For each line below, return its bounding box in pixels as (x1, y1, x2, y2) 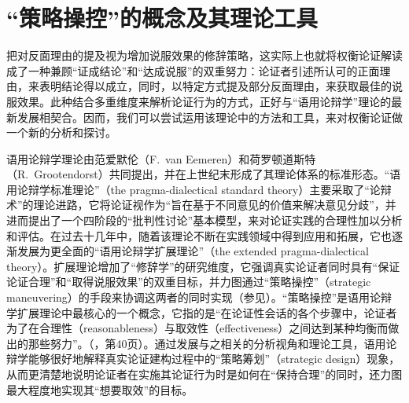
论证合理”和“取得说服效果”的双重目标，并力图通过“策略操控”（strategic (6, 273, 371, 290)
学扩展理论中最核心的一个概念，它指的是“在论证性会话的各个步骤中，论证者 (6, 304, 397, 321)
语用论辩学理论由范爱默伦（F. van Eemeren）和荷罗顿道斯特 (6, 150, 316, 167)
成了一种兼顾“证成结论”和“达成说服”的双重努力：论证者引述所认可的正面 (6, 62, 380, 79)
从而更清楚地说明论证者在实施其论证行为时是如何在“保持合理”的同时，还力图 (6, 366, 403, 382)
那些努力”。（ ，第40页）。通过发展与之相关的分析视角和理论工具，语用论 (28, 335, 397, 351)
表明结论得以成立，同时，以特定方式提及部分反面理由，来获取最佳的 (39, 78, 392, 94)
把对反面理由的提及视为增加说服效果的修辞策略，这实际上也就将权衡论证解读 (6, 47, 403, 64)
